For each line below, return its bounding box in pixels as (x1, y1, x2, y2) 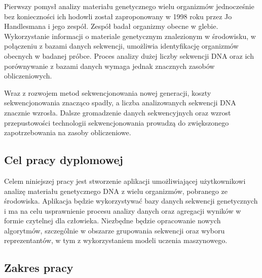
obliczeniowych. (4, 70, 52, 81)
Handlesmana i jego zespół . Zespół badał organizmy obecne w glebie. (4, 21, 218, 31)
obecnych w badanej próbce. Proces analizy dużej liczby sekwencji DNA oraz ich (4, 50, 254, 61)
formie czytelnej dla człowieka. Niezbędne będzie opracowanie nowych (4, 215, 221, 226)
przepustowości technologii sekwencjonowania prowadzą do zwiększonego (4, 117, 229, 128)
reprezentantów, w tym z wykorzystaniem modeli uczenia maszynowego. (4, 235, 228, 246)
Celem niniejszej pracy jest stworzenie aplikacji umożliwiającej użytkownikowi (4, 175, 246, 186)
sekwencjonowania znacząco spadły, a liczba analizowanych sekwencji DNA (4, 97, 236, 108)
